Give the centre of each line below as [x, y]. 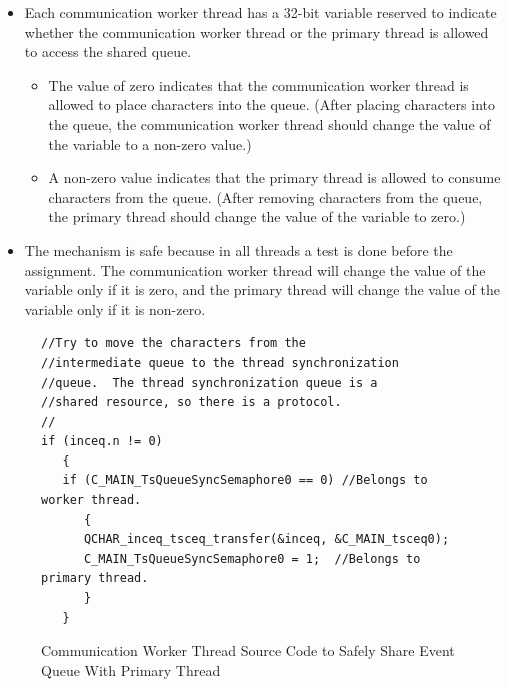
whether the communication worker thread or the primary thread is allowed [256, 31]
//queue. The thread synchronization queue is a [209, 382]
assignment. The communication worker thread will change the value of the [255, 269]
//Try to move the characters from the [173, 343]
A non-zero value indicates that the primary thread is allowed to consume [274, 177]
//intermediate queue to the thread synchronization [220, 362]
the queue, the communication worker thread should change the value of [269, 123]
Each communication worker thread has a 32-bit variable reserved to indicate [260, 12]
